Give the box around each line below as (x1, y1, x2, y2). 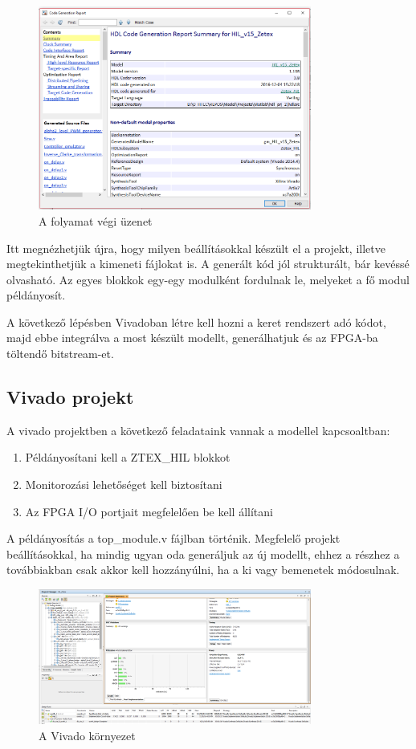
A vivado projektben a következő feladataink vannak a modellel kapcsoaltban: (6, 421, 390, 438)
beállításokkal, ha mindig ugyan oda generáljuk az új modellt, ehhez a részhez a (6, 545, 400, 562)
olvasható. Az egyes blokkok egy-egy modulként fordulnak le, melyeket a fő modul (6, 271, 410, 287)
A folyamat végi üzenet (39, 212, 153, 229)
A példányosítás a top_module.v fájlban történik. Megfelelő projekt (6, 530, 341, 547)
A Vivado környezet (39, 727, 136, 743)
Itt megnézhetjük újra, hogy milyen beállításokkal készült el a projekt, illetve (6, 239, 385, 256)
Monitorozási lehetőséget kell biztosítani (25, 476, 222, 493)
